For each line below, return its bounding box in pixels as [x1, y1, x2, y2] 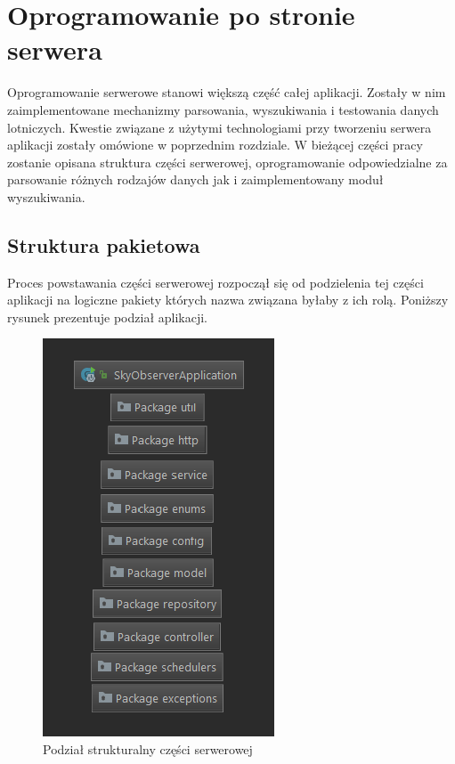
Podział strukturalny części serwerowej [43, 740, 253, 759]
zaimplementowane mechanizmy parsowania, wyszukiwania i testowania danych [7, 100, 439, 118]
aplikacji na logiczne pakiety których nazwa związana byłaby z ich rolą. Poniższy [7, 290, 449, 309]
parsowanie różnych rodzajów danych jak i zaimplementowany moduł [7, 170, 384, 189]
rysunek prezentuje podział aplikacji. [7, 307, 208, 326]
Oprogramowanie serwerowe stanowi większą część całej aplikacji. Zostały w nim [7, 83, 446, 102]
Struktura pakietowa [7, 231, 200, 258]
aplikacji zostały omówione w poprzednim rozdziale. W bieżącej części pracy [7, 135, 423, 154]
